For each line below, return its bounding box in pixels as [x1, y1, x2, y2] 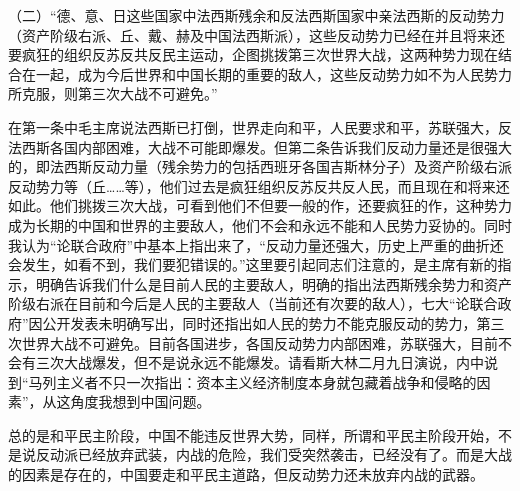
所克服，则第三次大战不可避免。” [8, 83, 218, 104]
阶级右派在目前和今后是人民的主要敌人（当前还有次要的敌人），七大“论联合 [8, 293, 498, 314]
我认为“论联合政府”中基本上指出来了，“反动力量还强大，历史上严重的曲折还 [8, 234, 504, 255]
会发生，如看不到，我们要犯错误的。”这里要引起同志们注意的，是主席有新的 [8, 254, 498, 275]
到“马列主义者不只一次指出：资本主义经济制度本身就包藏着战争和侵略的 [8, 371, 477, 392]
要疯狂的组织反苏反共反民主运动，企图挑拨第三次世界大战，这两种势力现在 [8, 44, 498, 65]
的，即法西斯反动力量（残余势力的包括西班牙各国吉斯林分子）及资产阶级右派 [8, 156, 512, 177]
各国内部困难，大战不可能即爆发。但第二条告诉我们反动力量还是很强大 [49, 136, 512, 157]
